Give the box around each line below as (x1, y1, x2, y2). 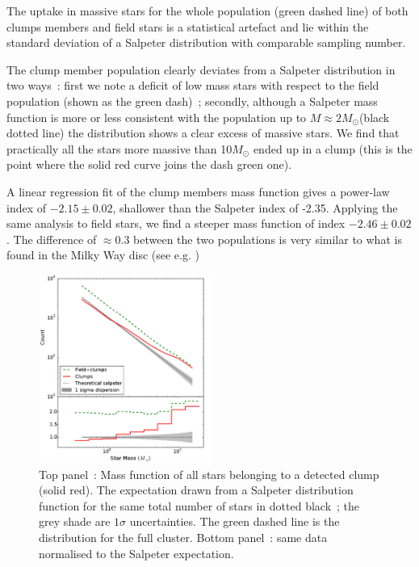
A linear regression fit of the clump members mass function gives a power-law (6, 183, 390, 199)
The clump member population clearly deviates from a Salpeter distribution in (6, 61, 396, 78)
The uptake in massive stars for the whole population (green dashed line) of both (6, 2, 409, 19)
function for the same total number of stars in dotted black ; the (39, 497, 360, 514)
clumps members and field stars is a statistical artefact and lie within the (6, 18, 369, 35)
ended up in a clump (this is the (253, 140, 413, 157)
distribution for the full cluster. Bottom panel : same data (39, 529, 328, 546)
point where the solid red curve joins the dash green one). (6, 156, 292, 173)
